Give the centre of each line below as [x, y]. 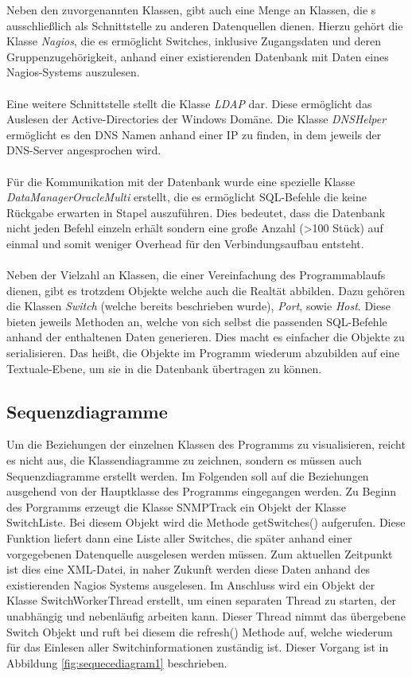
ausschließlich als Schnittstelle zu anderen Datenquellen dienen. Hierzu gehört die [205, 25]
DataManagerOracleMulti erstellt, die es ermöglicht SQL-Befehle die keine [187, 197]
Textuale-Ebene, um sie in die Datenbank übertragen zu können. [164, 368]
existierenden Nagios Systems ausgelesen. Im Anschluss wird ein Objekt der [191, 584]
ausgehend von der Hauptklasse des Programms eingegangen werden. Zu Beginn [202, 491]
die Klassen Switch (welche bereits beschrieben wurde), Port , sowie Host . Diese [198, 306]
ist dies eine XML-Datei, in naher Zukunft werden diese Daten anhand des [189, 569]
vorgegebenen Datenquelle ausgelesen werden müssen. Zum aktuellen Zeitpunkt [200, 553]
